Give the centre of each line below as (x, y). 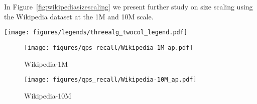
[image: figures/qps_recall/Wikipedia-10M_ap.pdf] (110, 80)
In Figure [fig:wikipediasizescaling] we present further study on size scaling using (128, 6)
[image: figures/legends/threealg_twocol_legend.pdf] (96, 33)
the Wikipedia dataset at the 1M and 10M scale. (79, 16)
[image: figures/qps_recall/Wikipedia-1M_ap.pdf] (109, 48)
